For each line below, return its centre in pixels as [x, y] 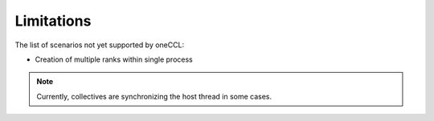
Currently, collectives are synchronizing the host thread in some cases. [154, 96]
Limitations [53, 21]
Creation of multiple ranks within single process [114, 59]
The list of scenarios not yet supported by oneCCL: [100, 45]
